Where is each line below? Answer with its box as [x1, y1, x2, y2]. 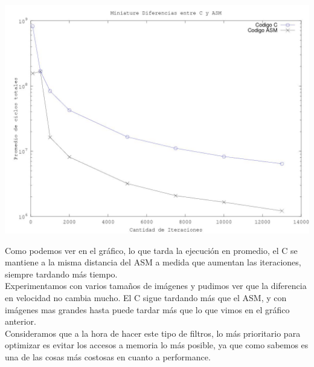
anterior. [5, 315, 36, 328]
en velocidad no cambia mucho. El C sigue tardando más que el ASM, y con [5, 291, 287, 304]
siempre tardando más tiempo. [5, 267, 118, 280]
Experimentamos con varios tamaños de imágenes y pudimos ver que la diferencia [5, 279, 307, 292]
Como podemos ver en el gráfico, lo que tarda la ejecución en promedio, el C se [5, 244, 298, 256]
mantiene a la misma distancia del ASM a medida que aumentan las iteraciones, [5, 256, 301, 268]
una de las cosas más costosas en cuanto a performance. [5, 350, 211, 363]
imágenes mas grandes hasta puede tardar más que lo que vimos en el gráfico [5, 303, 290, 316]
